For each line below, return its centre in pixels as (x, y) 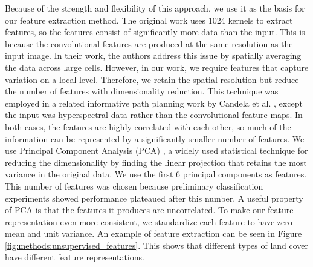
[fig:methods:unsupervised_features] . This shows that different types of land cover (157, 245)
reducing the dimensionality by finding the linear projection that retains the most (156, 162)
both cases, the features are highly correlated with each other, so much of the (148, 126)
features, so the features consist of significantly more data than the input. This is (155, 32)
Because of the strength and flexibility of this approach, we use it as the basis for (155, 8)
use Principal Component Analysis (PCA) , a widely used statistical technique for (156, 150)
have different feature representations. (75, 257)
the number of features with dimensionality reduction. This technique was (142, 91)
